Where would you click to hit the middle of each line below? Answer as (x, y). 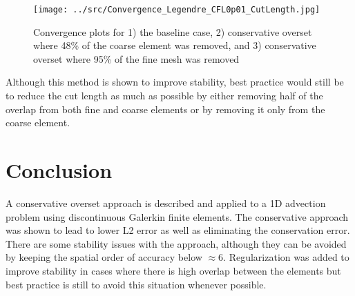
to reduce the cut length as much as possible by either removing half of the (164, 96)
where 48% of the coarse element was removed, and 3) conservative (175, 45)
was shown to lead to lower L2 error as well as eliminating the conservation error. (178, 230)
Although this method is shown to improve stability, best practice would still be (175, 82)
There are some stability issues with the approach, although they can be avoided (176, 243)
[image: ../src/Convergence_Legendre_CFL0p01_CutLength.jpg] (177, 10)
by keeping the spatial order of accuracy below (104, 257)
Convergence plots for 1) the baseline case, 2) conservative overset (173, 31)
